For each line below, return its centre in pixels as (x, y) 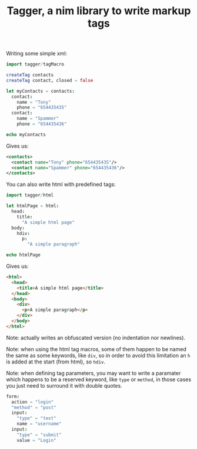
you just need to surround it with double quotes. (64, 385)
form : (13, 396)
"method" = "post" (34, 407)
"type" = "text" (37, 418)
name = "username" (39, 424)
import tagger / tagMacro (35, 64)
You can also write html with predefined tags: (61, 185)
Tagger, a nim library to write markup (99, 11)
